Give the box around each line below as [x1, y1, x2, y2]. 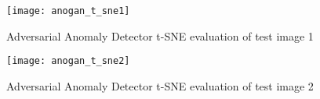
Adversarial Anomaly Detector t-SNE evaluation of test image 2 [6, 77, 314, 94]
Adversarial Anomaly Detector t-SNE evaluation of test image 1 [6, 27, 314, 44]
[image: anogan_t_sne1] [6, 5, 130, 16]
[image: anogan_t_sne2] [6, 55, 130, 67]
